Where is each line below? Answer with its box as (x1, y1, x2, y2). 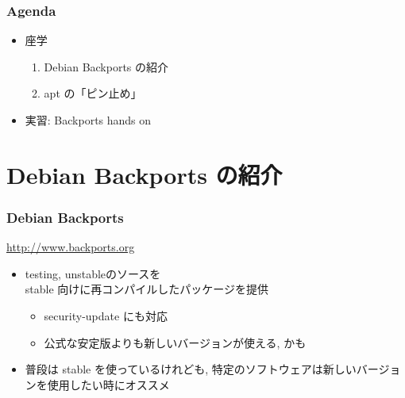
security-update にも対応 (44, 307, 168, 323)
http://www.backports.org (6, 239, 135, 255)
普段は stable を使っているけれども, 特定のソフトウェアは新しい (25, 361, 357, 377)
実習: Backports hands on (25, 112, 152, 128)
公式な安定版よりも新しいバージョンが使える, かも (44, 334, 307, 350)
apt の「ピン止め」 (44, 85, 142, 101)
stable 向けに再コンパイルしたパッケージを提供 (25, 281, 269, 297)
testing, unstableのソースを (25, 265, 161, 281)
